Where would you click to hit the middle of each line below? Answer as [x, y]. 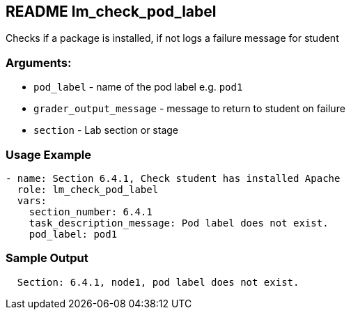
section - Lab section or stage [106, 130]
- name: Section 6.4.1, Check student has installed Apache [173, 178]
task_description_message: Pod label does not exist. [179, 223]
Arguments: [39, 62]
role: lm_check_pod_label [88, 189]
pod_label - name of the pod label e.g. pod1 [138, 87]
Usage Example [48, 154]
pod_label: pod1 [73, 234]
